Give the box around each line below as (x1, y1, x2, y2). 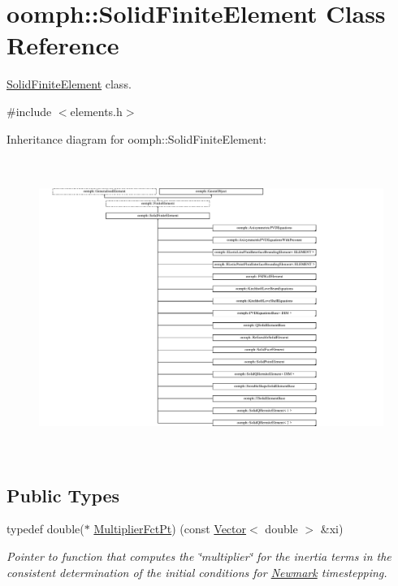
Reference (6, 28, 119, 62)
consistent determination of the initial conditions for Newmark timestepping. (6, 563, 387, 580)
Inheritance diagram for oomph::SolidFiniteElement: (6, 130, 266, 147)
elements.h (70, 102, 123, 119)
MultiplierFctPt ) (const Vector (93, 520, 247, 537)
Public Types (6, 482, 120, 507)
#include (6, 102, 52, 119)
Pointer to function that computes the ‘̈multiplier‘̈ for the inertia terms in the (6, 547, 392, 564)
